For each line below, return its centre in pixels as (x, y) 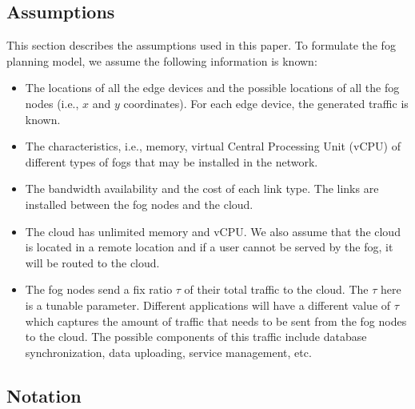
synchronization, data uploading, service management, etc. (168, 352)
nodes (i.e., (52, 103)
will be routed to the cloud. (92, 262)
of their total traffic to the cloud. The (276, 289)
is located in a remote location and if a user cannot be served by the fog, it (209, 247)
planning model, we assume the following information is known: (162, 60)
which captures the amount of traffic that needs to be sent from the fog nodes (216, 321)
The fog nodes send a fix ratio (99, 289)
